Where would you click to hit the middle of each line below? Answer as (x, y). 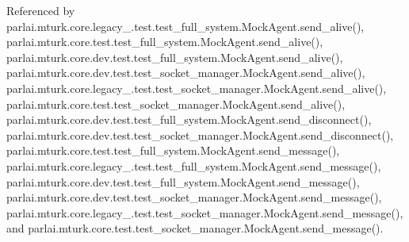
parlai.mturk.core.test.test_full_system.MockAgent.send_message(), (173, 150)
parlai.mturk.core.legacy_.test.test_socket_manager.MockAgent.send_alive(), (197, 88)
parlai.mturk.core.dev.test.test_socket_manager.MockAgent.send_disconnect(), (200, 134)
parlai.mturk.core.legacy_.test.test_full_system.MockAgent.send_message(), (194, 165)
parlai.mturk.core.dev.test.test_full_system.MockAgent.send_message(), (183, 181)
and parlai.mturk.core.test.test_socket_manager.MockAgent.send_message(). (195, 228)
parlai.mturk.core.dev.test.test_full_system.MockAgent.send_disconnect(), (189, 119)
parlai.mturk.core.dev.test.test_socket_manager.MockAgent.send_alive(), (186, 73)
